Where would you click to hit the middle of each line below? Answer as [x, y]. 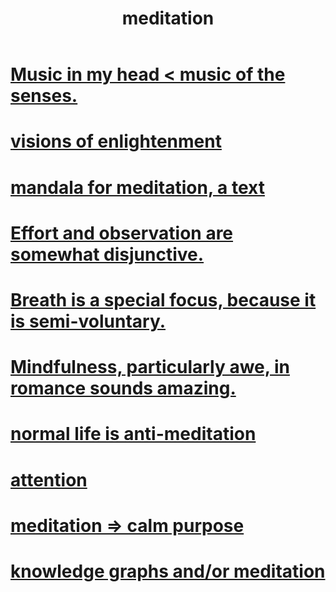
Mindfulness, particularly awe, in [150, 367]
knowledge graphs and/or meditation [168, 571]
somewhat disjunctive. [107, 254]
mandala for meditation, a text [137, 187]
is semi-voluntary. [88, 321]
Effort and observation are [122, 233]
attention [49, 479]
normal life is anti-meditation [133, 434]
